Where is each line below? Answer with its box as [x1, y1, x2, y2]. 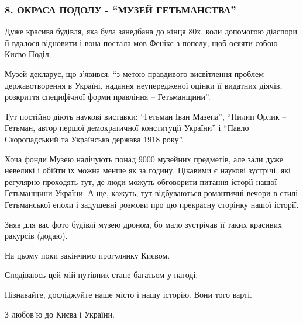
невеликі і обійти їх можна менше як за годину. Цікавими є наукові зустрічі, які [5, 164, 291, 176]
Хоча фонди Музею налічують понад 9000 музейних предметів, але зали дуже [5, 152, 283, 165]
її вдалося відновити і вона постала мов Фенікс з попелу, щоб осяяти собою [5, 36, 278, 48]
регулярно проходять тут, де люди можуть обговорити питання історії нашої [5, 175, 277, 187]
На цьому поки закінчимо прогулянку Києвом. [5, 249, 170, 261]
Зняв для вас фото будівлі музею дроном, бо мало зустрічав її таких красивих [5, 218, 283, 230]
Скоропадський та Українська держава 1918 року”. [5, 133, 184, 145]
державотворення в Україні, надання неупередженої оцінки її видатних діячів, [5, 79, 283, 91]
